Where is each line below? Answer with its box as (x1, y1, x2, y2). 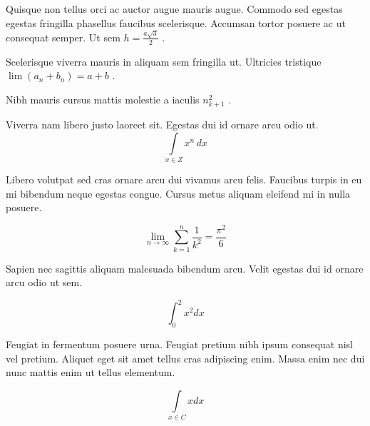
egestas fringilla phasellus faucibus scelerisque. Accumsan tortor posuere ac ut (6, 15, 346, 30)
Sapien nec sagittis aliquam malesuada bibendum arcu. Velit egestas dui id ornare (6, 260, 364, 275)
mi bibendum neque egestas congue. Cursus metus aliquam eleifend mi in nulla (6, 186, 351, 201)
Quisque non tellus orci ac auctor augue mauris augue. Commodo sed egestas (6, 1, 343, 16)
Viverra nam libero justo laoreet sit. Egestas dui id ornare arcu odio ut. (6, 117, 319, 132)
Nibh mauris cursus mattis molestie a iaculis (6, 91, 200, 106)
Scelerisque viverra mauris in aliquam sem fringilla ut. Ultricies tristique (6, 54, 322, 69)
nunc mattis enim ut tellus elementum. (6, 365, 175, 380)
